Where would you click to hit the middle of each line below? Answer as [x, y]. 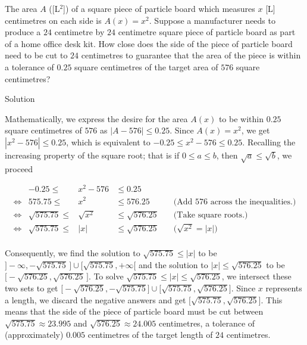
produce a [23, 32]
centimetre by [79, 32]
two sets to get [32, 288]
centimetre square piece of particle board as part [207, 32]
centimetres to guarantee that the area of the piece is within [191, 55]
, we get [256, 130]
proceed [19, 168]
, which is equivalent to [108, 142]
